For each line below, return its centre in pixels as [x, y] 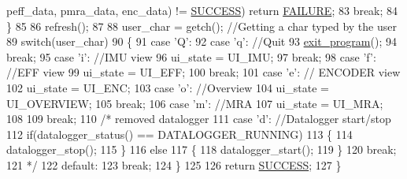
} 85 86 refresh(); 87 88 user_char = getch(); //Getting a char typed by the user [202, 26]
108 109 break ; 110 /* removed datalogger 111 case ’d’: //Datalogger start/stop [199, 119]
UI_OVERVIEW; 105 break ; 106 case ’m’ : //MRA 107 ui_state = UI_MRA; [195, 103]
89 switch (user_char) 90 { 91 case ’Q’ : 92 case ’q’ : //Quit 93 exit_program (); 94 [202, 41]
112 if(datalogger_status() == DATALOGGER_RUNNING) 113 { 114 [179, 134]
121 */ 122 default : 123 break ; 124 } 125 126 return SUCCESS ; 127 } [174, 164]
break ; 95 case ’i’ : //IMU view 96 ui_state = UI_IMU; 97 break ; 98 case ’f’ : [191, 56]
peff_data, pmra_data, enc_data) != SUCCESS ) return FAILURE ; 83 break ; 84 [202, 10]
